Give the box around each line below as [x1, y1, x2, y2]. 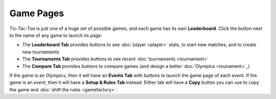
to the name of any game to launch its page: [9, 32, 102, 38]
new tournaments [22, 49, 59, 55]
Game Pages [9, 8, 64, 19]
